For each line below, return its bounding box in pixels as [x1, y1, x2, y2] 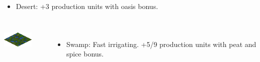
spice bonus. [66, 48, 104, 59]
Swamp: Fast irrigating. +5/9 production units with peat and [66, 38, 256, 49]
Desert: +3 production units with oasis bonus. [16, 1, 158, 11]
